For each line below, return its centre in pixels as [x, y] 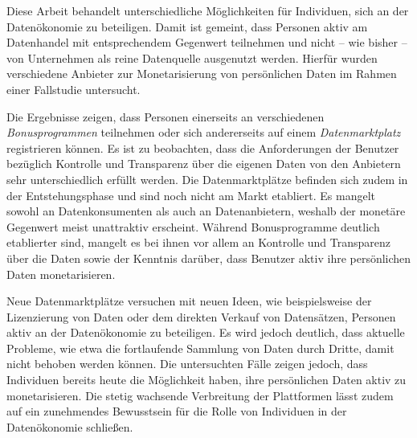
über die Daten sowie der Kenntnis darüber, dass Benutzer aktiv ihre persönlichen [209, 258]
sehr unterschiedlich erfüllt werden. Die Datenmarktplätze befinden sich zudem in [207, 179]
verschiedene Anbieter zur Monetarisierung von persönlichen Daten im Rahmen [202, 74]
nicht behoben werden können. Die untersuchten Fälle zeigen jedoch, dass [187, 364]
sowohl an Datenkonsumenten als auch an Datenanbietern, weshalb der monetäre [206, 211]
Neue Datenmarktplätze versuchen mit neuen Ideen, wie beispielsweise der [189, 301]
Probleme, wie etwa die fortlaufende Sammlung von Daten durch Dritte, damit [200, 348]
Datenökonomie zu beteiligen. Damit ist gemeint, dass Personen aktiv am [187, 26]
